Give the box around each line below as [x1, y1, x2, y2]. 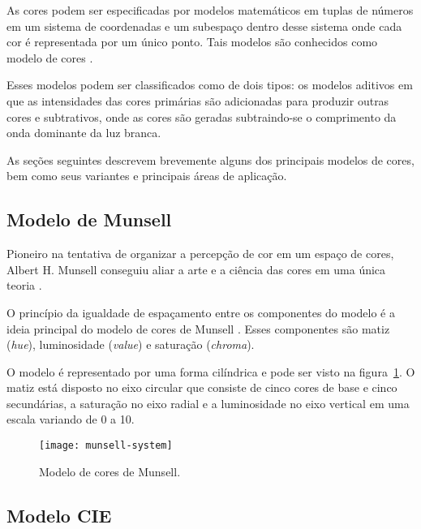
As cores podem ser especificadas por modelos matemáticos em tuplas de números [6, 2, 414, 18]
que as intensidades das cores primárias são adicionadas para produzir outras [6, 92, 389, 109]
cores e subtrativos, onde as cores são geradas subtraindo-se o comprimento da [6, 108, 397, 125]
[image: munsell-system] [39, 440, 173, 452]
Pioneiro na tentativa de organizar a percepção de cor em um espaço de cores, [6, 245, 394, 262]
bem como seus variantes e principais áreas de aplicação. [6, 167, 287, 184]
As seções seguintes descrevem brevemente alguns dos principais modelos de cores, [6, 151, 415, 168]
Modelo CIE [6, 502, 112, 527]
